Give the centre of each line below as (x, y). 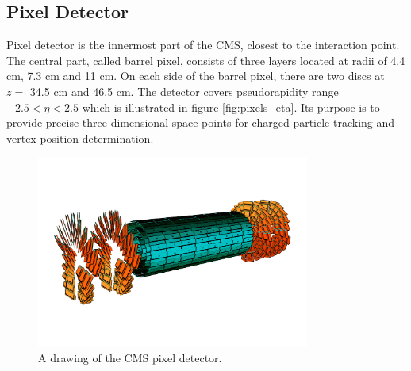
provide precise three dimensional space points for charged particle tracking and (201, 122)
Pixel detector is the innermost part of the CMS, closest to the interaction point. (203, 45)
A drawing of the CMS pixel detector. (130, 358)
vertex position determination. (80, 138)
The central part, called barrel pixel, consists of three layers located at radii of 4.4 (206, 60)
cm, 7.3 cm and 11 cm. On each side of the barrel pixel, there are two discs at (196, 76)
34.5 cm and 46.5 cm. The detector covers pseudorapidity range (184, 91)
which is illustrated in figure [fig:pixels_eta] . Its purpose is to (231, 107)
